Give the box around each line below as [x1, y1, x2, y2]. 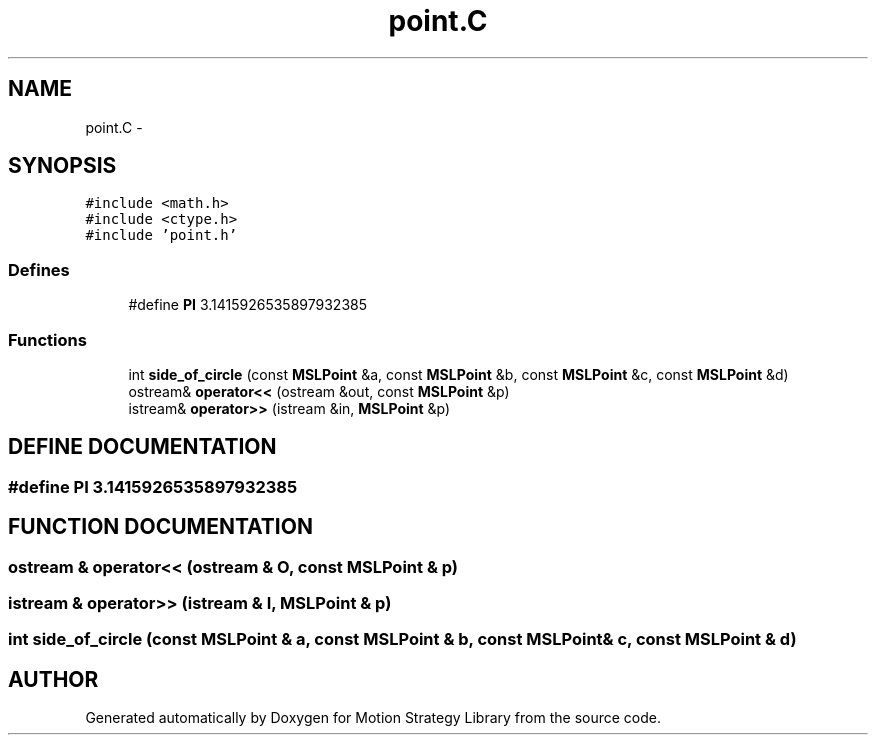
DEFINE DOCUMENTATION [8, 434, 277, 460]
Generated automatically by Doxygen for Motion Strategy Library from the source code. [85, 709, 662, 727]
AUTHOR [8, 666, 99, 692]
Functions [8, 329, 87, 350]
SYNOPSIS [8, 153, 117, 179]
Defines [8, 259, 70, 280]
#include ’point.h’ [85, 227, 238, 244]
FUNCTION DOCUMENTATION [8, 514, 313, 540]
